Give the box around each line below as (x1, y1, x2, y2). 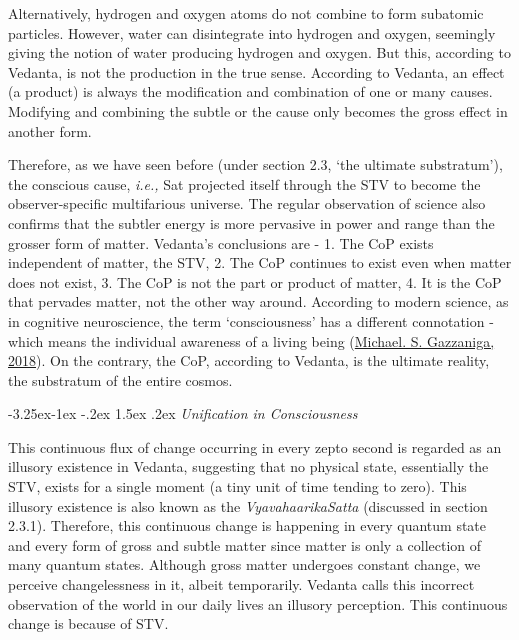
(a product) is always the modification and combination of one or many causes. (8, 81, 493, 102)
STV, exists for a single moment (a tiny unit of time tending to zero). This (8, 476, 467, 497)
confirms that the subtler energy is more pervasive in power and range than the (8, 212, 495, 233)
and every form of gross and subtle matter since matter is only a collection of (8, 534, 482, 555)
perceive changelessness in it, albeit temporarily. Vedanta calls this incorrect (8, 574, 475, 595)
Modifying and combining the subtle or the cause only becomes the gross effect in (8, 100, 508, 121)
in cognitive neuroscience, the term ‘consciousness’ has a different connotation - (8, 310, 494, 331)
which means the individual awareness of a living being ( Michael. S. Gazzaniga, (8, 330, 495, 351)
